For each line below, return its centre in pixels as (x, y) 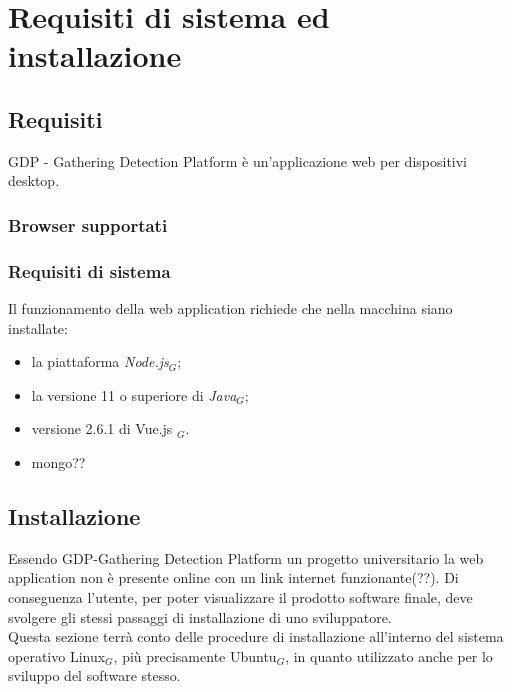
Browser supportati (88, 224)
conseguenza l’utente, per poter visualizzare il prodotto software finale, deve (240, 596)
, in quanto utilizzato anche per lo (389, 655)
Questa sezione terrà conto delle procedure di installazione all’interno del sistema (256, 636)
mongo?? (58, 461)
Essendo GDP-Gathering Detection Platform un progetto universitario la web (246, 557)
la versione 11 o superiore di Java (134, 394)
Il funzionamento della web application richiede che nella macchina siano (230, 308)
